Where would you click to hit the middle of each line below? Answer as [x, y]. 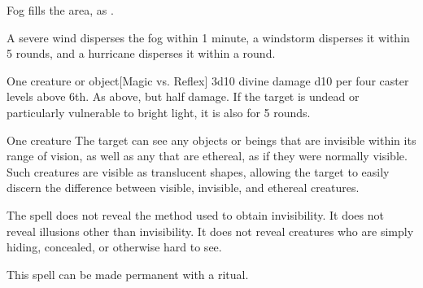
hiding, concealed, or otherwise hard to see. [114, 247]
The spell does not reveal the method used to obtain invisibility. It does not [195, 214]
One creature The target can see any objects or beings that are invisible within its [211, 140]
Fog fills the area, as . [60, 10]
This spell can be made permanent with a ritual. [128, 274]
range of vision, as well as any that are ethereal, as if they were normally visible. [207, 156]
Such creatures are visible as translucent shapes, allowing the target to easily [198, 171]
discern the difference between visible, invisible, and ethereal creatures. [183, 188]
